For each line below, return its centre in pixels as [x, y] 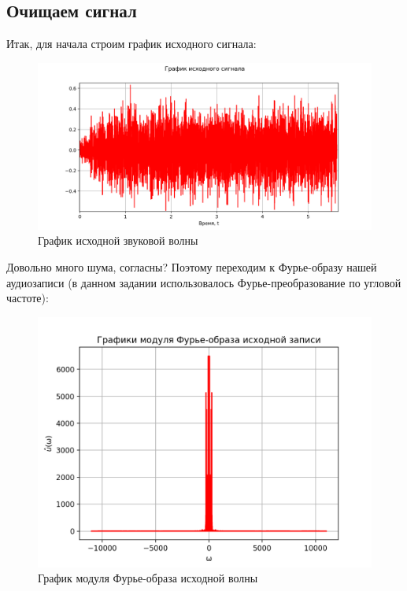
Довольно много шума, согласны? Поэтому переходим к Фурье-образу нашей [192, 266]
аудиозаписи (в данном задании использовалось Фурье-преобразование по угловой [204, 282]
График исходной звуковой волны [118, 240]
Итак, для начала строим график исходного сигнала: [131, 44]
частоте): [28, 298]
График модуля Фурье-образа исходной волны [148, 578]
